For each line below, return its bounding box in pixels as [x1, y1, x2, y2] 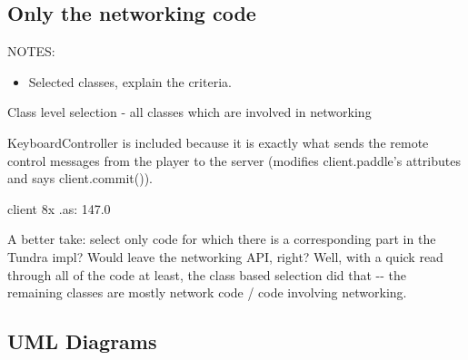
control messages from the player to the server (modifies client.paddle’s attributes [7, 151, 461, 170]
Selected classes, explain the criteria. [28, 72, 232, 91]
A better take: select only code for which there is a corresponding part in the [7, 229, 436, 248]
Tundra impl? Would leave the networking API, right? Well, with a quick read [7, 247, 443, 266]
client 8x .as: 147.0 [7, 199, 111, 218]
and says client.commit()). [7, 169, 153, 188]
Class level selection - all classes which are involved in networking [7, 102, 372, 122]
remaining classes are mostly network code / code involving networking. [7, 283, 407, 302]
